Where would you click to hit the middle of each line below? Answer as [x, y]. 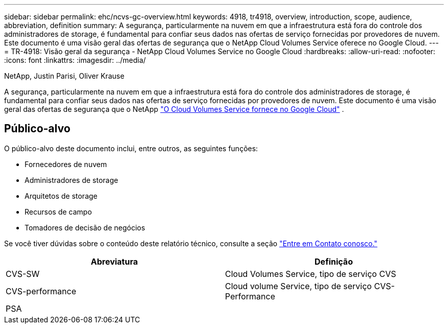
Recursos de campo [58, 212]
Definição [334, 261]
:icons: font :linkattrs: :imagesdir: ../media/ [75, 60]
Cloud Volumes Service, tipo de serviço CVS [311, 274]
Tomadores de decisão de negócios [85, 227]
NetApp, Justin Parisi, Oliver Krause [64, 76]
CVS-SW [23, 274]
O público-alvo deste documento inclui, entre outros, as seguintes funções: [131, 148]
